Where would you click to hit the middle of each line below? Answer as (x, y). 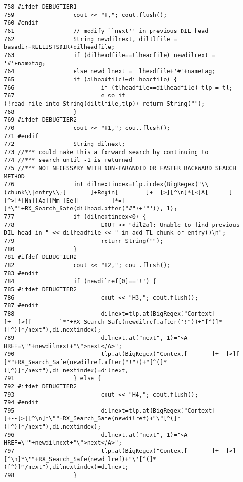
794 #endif (21, 403)
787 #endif (21, 306)
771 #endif (21, 136)
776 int (44, 185)
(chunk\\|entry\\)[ (35, 193)
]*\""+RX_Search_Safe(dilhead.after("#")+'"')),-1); (91, 209)
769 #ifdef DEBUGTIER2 (40, 120)
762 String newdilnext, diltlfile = (91, 39)
